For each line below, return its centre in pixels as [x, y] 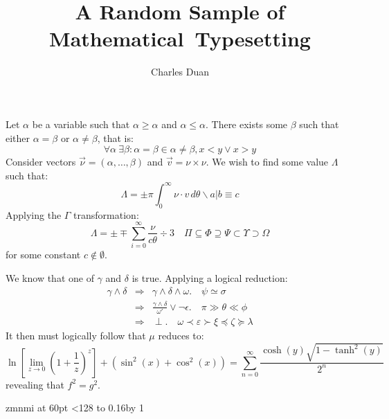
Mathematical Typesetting [180, 38]
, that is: [115, 137]
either [18, 137]
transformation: [106, 214]
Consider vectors [41, 162]
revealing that [35, 384]
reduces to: [181, 336]
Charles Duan [180, 72]
